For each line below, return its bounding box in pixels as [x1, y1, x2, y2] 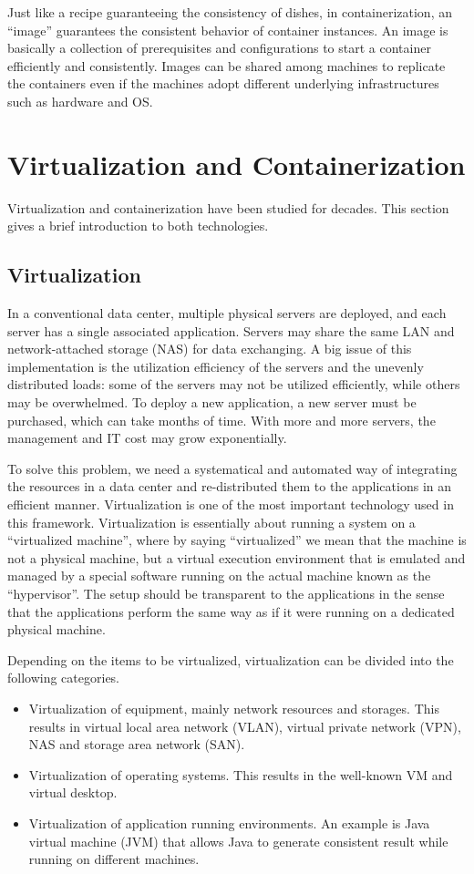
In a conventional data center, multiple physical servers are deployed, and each [7, 303, 447, 323]
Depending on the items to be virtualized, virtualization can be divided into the [7, 650, 454, 669]
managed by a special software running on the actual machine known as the [7, 566, 431, 585]
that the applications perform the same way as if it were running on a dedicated [7, 602, 455, 621]
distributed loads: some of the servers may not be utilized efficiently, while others [7, 375, 460, 394]
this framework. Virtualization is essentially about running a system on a [7, 512, 416, 531]
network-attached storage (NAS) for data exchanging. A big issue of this [7, 339, 412, 358]
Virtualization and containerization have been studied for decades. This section [7, 198, 449, 217]
